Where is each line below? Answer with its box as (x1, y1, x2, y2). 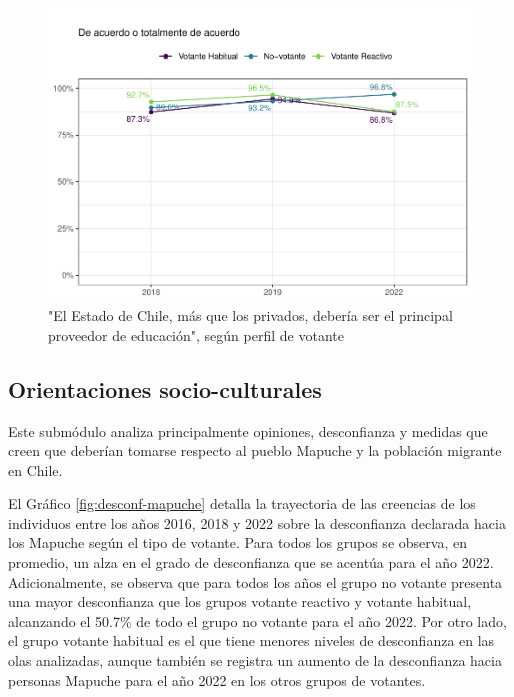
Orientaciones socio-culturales (8, 373, 322, 404)
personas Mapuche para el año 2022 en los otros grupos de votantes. (8, 669, 426, 690)
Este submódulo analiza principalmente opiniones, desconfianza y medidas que (8, 420, 488, 441)
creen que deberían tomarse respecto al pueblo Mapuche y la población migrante (8, 440, 502, 461)
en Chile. (8, 459, 63, 480)
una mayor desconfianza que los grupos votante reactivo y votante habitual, (8, 591, 472, 612)
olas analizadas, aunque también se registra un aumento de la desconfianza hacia (8, 650, 502, 671)
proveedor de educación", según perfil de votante (48, 324, 344, 345)
